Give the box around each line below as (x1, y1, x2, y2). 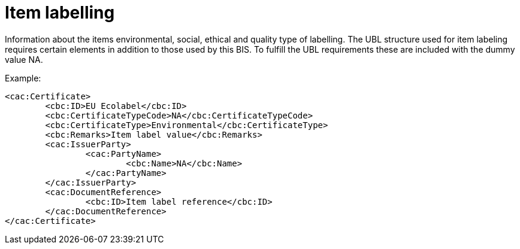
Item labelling (5, 2, 115, 23)
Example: (5, 72, 41, 83)
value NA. (5, 54, 43, 65)
